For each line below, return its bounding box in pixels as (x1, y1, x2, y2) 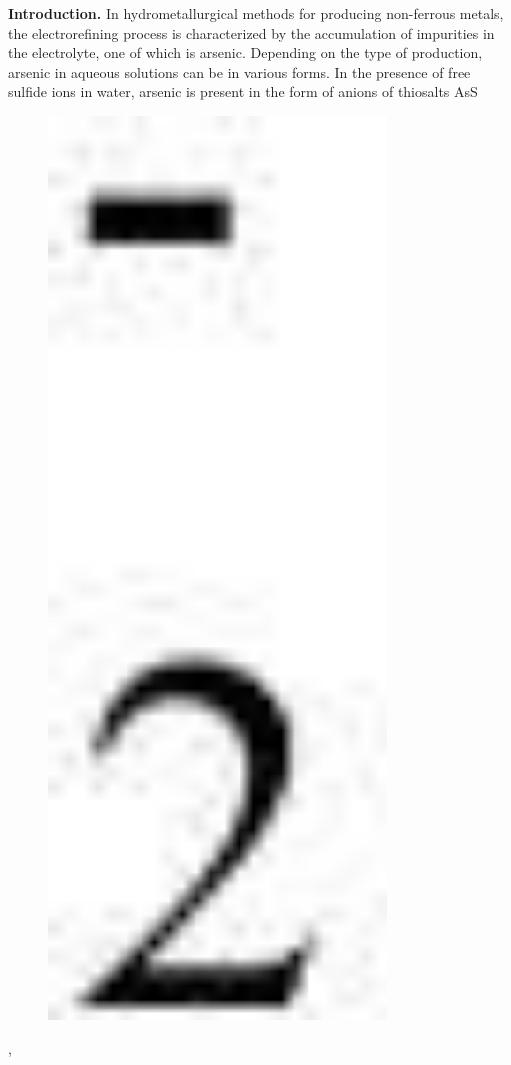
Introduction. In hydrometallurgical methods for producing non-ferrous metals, (8, 3, 504, 23)
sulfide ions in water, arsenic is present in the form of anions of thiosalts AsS (8, 81, 478, 102)
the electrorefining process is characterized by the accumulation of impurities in (8, 22, 495, 43)
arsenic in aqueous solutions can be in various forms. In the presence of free (8, 61, 471, 82)
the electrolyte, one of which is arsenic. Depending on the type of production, (8, 42, 483, 63)
